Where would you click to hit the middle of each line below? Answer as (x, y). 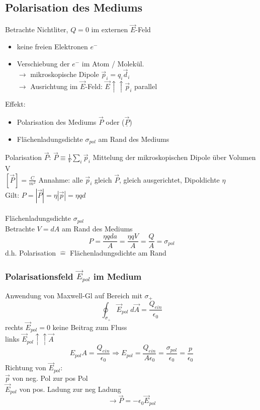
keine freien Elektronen (52, 47)
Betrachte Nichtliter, (37, 29)
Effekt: (15, 104)
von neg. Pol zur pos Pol (50, 378)
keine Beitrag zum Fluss (90, 327)
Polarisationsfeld (39, 276)
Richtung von (26, 367)
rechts (14, 327)
